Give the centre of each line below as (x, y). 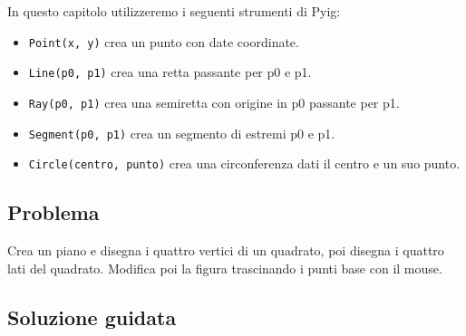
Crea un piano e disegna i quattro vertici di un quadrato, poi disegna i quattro (226, 250)
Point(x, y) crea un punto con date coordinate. (164, 41)
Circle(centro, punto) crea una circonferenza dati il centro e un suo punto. (244, 163)
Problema (53, 212)
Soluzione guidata (92, 317)
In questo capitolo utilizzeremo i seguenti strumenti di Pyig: (174, 11)
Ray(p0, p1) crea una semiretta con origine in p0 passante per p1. (214, 102)
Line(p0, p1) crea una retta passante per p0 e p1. (170, 72)
